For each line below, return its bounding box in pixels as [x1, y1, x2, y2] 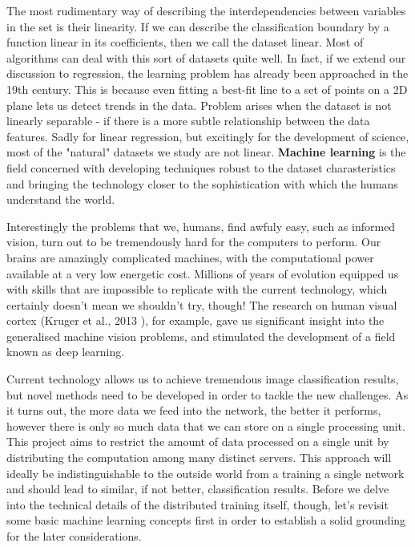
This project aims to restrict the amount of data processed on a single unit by [6, 433, 389, 450]
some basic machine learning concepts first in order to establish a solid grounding [6, 512, 406, 529]
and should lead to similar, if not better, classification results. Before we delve [6, 480, 389, 497]
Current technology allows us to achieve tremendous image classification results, [6, 371, 399, 387]
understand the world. [6, 191, 115, 208]
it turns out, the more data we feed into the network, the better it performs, [6, 402, 381, 419]
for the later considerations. [6, 528, 142, 544]
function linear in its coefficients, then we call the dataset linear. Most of [6, 34, 364, 51]
